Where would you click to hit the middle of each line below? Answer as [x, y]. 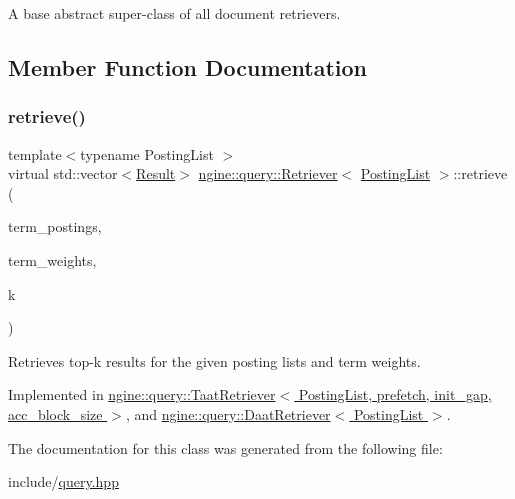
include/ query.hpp [63, 481]
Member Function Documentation [188, 66]
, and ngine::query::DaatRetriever [228, 413]
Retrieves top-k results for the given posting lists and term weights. [214, 360]
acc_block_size [55, 413]
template [35, 153]
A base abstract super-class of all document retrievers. [174, 13]
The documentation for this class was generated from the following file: [225, 447]
